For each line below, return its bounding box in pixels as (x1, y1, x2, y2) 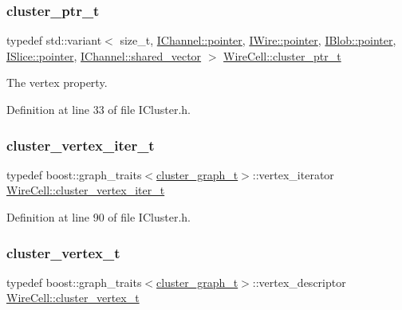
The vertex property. (6, 74, 108, 91)
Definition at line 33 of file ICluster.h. (6, 101, 191, 117)
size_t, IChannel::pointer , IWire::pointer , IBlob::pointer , (120, 32, 396, 49)
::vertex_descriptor (252, 273, 346, 290)
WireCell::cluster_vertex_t (6, 289, 140, 306)
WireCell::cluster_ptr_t (223, 47, 341, 64)
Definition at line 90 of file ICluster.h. (6, 209, 191, 225)
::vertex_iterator (252, 166, 334, 182)
